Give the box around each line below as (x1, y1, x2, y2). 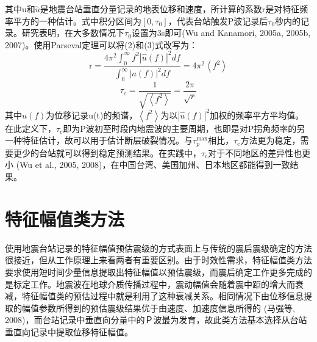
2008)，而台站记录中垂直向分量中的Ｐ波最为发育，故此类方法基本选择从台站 (5, 313, 307, 326)
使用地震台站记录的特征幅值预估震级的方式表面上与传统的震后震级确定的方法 (5, 241, 312, 254)
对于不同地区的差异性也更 (208, 146, 311, 159)
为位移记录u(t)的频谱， (46, 108, 138, 121)
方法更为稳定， (240, 134, 301, 147)
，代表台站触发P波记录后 (168, 14, 268, 27)
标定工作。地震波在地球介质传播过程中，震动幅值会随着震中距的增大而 (13, 277, 295, 290)
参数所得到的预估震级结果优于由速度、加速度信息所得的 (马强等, (38, 301, 295, 314)
